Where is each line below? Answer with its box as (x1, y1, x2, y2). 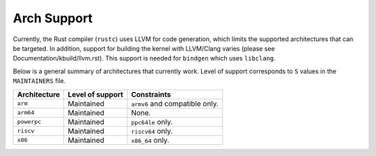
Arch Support (13, 10, 93, 26)
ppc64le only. (131, 117, 173, 127)
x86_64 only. (131, 135, 170, 145)
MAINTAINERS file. (13, 77, 66, 85)
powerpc (17, 118, 42, 125)
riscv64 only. (131, 126, 173, 136)
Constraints (131, 89, 171, 99)
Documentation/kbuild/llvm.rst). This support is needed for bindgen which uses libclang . (13, 54, 276, 63)
